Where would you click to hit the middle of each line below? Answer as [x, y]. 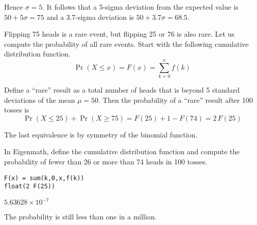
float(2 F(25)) [30, 187]
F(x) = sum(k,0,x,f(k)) [44, 178]
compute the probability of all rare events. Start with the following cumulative [126, 44]
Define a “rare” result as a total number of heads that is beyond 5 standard [122, 90]
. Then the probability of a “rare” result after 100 [176, 100]
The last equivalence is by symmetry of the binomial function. [101, 134]
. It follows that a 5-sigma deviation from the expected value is [140, 7]
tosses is [17, 110]
